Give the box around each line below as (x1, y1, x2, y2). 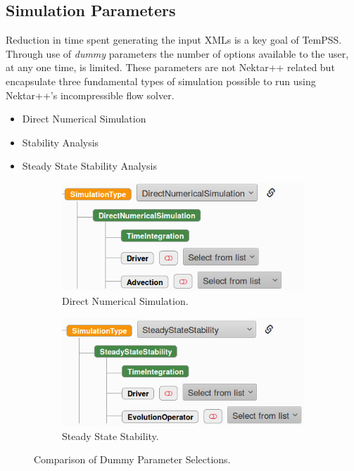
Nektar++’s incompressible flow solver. (6, 87, 175, 102)
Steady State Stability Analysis (22, 158, 157, 173)
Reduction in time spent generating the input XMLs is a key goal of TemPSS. (6, 32, 342, 47)
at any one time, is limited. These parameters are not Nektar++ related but (6, 60, 335, 75)
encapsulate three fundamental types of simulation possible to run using (6, 73, 316, 88)
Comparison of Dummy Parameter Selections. (34, 452, 231, 467)
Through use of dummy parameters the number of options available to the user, (6, 46, 349, 61)
